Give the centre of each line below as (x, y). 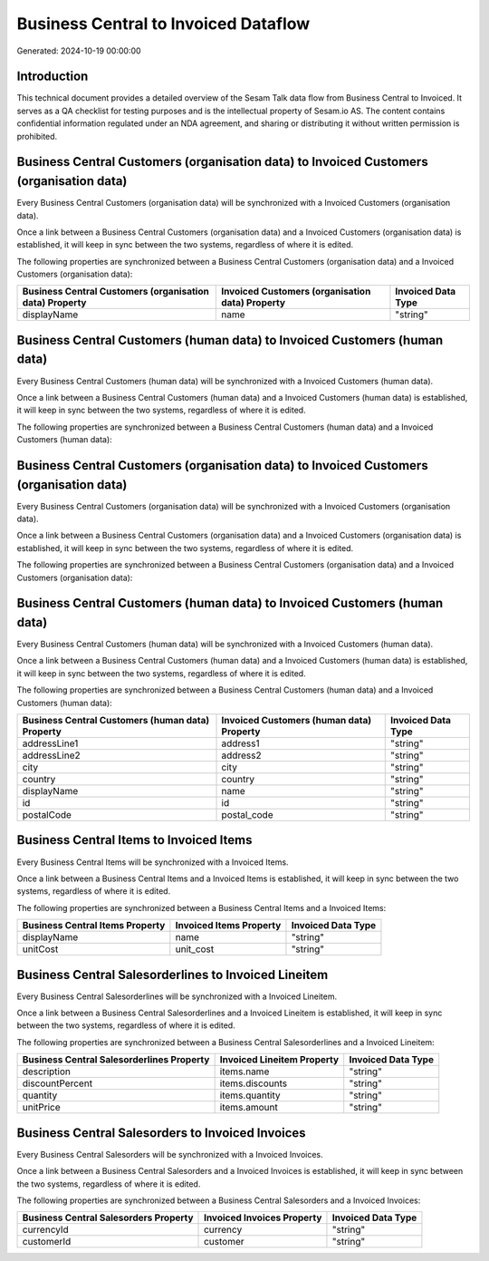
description (47, 1072)
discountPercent (58, 1083)
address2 (241, 755)
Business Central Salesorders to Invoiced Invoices (162, 1133)
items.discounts (254, 1083)
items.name (244, 1072)
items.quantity (250, 1095)
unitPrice (41, 1108)
